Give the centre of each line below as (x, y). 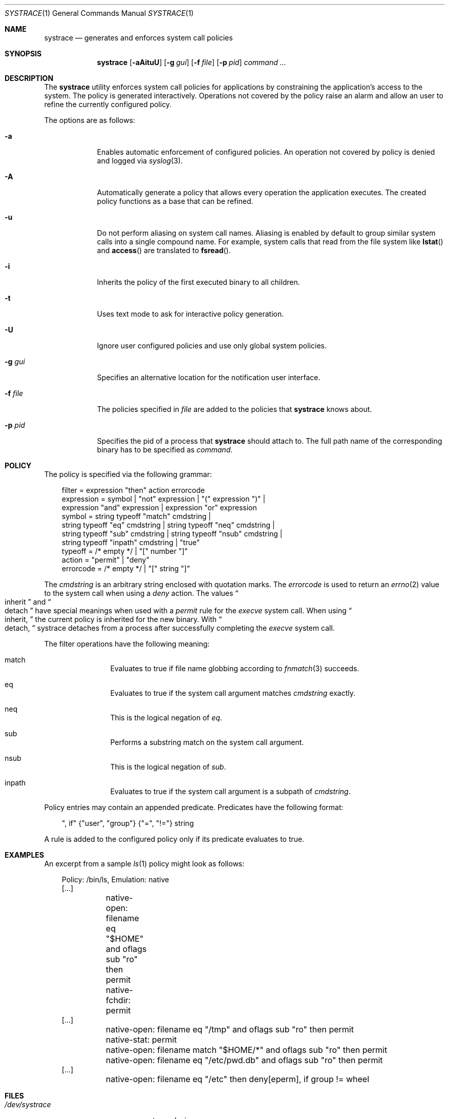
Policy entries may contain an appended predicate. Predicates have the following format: (194, 807)
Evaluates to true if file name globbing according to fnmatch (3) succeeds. (235, 668)
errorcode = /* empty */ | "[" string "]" (126, 568)
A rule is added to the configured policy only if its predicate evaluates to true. (174, 839)
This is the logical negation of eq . (166, 718)
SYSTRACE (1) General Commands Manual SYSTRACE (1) (99, 13)
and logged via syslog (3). (140, 161)
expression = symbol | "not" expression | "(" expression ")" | (164, 499)
